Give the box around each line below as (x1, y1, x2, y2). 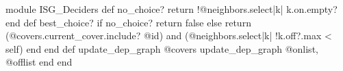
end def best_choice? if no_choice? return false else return (5, 15, 251, 29)
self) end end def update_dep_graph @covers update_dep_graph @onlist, (5, 41, 318, 55)
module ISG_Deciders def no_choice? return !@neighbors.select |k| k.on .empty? (5, 2, 338, 16)
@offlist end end (5, 55, 73, 69)
